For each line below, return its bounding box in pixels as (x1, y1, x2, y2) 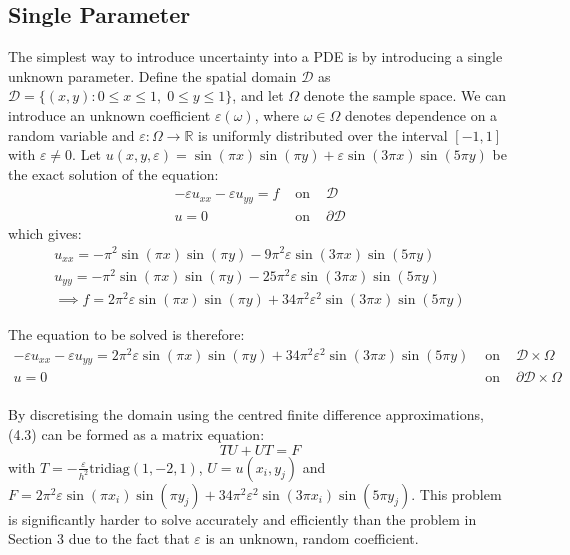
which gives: (8, 222, 82, 243)
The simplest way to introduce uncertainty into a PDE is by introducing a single (8, 46, 503, 67)
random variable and (8, 124, 135, 145)
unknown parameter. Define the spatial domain (8, 65, 297, 86)
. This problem (411, 483, 502, 504)
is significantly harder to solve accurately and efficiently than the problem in (8, 508, 477, 529)
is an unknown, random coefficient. (205, 528, 419, 549)
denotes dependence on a (344, 104, 498, 125)
